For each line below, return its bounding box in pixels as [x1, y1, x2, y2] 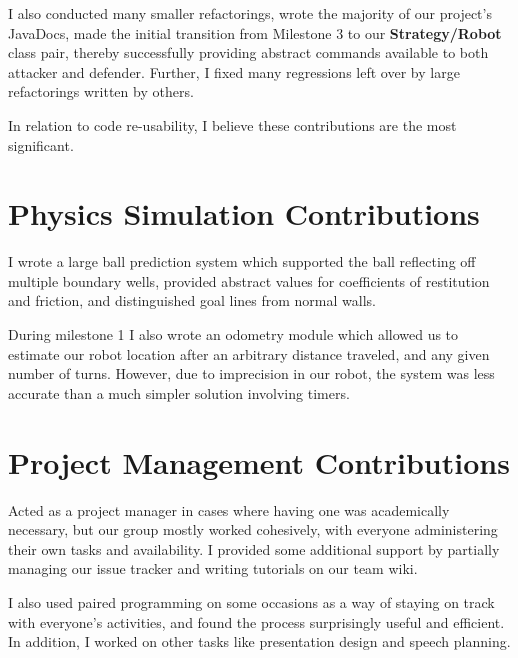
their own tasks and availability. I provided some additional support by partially [8, 538, 500, 559]
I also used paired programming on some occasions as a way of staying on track [8, 591, 495, 612]
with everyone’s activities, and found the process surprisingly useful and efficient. [8, 611, 505, 632]
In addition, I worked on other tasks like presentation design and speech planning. [8, 631, 511, 652]
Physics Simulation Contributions [8, 193, 480, 234]
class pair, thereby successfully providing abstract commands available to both [8, 42, 489, 63]
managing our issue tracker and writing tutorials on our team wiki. [8, 558, 418, 579]
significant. [8, 134, 74, 155]
